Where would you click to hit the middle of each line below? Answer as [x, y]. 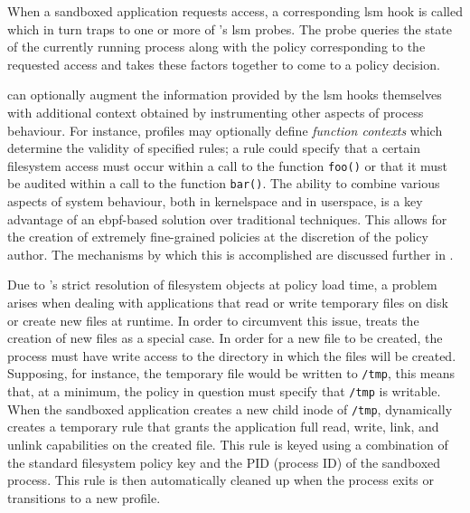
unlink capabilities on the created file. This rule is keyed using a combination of [228, 444]
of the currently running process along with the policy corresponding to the [216, 47]
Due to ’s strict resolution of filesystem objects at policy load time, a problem [222, 285]
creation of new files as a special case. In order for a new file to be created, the [225, 338]
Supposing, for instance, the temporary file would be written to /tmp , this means [231, 373]
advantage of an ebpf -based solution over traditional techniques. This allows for [227, 218]
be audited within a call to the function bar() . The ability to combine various [224, 183]
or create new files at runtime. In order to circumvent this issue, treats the [213, 320]
